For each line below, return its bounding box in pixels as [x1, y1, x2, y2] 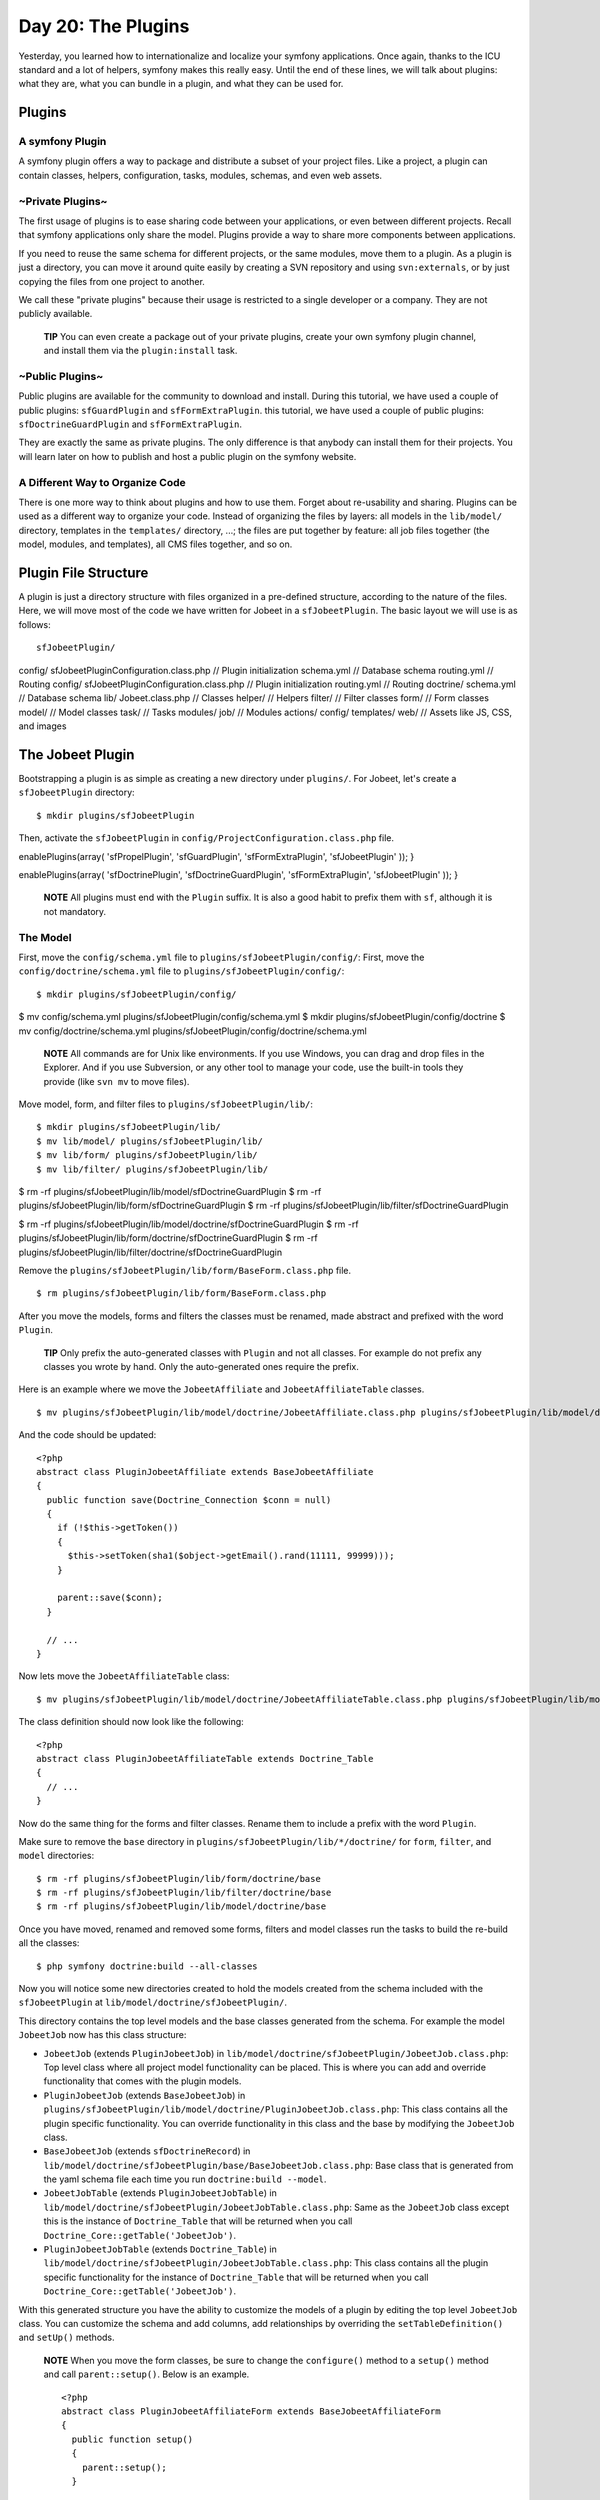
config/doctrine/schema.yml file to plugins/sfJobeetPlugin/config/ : [18, 965, 345, 977]
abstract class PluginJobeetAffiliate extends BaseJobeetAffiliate [36, 1466, 374, 1477]
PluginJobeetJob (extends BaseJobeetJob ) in [43, 2089, 246, 2101]
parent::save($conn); [56, 1592, 164, 1604]
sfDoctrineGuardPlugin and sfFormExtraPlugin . [18, 418, 242, 430]
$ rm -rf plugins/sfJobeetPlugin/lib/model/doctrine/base [36, 1901, 327, 1912]
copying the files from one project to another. [18, 275, 205, 287]
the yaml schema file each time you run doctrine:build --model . [43, 2173, 327, 2185]
